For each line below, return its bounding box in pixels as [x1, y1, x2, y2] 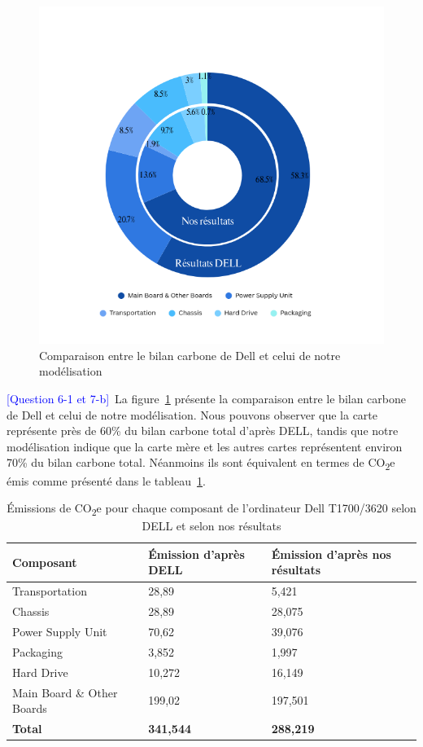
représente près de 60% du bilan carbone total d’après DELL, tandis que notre [7, 422, 399, 439]
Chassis [12, 603, 50, 620]
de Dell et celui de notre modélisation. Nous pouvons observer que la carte [7, 406, 378, 423]
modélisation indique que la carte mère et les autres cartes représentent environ [7, 437, 403, 455]
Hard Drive [12, 663, 68, 680]
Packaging [12, 643, 63, 660]
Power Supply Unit [12, 622, 107, 639]
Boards [12, 700, 47, 717]
